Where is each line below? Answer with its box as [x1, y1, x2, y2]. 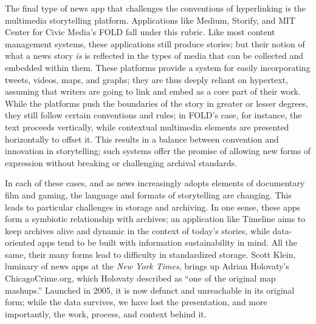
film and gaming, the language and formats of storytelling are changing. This [5, 188, 292, 201]
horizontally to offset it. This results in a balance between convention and [5, 132, 279, 145]
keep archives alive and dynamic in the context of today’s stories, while [5, 224, 270, 237]
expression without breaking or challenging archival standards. [5, 156, 238, 169]
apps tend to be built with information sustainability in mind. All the [38, 236, 298, 249]
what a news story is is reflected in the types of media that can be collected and [5, 49, 304, 62]
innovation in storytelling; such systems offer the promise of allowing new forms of [5, 144, 311, 157]
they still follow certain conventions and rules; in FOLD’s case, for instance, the [5, 109, 302, 121]
